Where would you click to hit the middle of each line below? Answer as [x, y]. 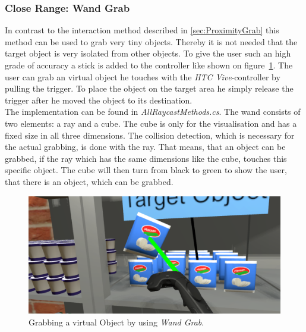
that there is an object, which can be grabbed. [89, 181]
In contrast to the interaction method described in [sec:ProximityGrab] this [142, 30]
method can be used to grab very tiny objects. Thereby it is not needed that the [151, 41]
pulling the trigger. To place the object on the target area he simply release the [149, 88]
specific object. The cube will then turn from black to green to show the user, [146, 170]
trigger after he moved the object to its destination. [99, 100]
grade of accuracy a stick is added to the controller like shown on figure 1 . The [149, 65]
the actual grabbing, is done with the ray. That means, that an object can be [145, 147]
